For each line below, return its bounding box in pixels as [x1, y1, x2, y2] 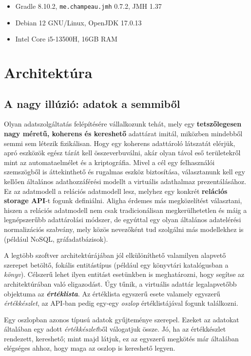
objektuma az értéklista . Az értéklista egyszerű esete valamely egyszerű [4, 288, 220, 298]
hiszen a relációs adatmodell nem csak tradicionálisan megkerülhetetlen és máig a [4, 205, 247, 215]
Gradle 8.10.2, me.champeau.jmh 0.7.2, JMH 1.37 [15, 1, 162, 11]
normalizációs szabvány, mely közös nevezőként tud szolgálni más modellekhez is [4, 224, 244, 234]
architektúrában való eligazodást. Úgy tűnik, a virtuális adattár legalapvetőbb [4, 278, 237, 289]
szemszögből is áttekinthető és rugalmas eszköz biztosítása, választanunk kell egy [4, 167, 245, 177]
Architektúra [4, 63, 93, 83]
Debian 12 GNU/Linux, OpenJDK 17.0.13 [15, 17, 142, 27]
